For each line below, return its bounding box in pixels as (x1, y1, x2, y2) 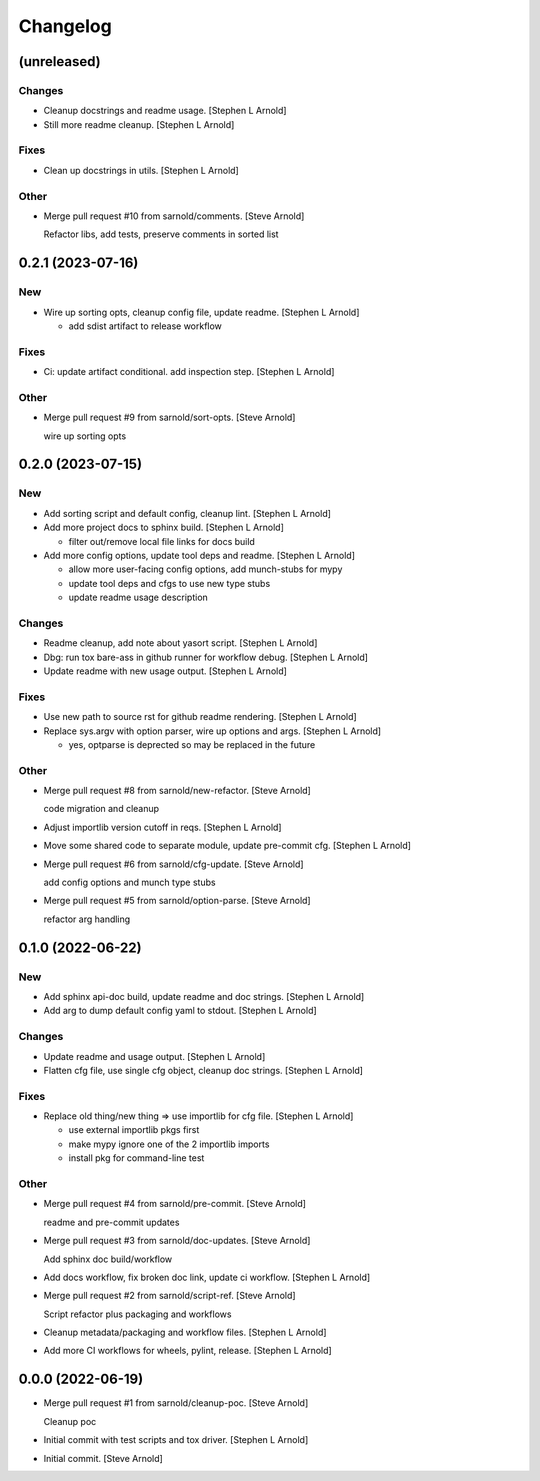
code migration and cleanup (43, 803, 160, 815)
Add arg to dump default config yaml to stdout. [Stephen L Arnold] (43, 1005, 317, 1017)
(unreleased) (18, 53, 102, 70)
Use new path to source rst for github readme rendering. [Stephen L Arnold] (43, 711, 357, 723)
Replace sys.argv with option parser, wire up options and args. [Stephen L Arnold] (43, 725, 382, 737)
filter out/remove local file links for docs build (68, 535, 255, 547)
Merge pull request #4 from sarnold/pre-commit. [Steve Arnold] (43, 1198, 307, 1210)
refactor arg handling (43, 913, 131, 925)
